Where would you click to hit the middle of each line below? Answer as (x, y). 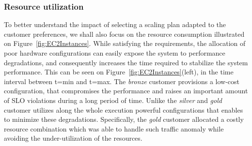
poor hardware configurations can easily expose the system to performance (115, 53)
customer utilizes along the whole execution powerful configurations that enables (124, 109)
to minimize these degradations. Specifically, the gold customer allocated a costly (124, 119)
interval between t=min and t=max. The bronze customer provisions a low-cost (122, 81)
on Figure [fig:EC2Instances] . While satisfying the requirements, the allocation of (125, 43)
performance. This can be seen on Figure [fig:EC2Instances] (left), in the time (119, 72)
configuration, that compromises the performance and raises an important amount (126, 91)
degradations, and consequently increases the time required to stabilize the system (126, 62)
